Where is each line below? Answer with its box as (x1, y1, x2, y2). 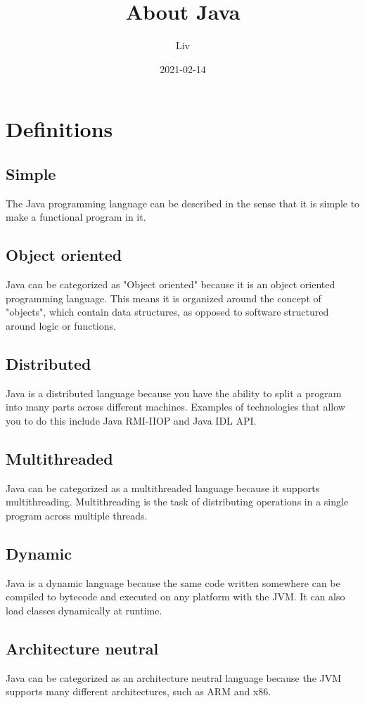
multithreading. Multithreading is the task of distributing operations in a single (6, 494, 349, 509)
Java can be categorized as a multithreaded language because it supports (6, 480, 320, 495)
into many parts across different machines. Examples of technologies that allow (6, 399, 345, 414)
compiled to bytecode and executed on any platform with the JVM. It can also (6, 589, 345, 604)
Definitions (6, 115, 113, 143)
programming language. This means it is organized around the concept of (6, 290, 321, 305)
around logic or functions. (6, 318, 116, 333)
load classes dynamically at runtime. (6, 602, 162, 617)
